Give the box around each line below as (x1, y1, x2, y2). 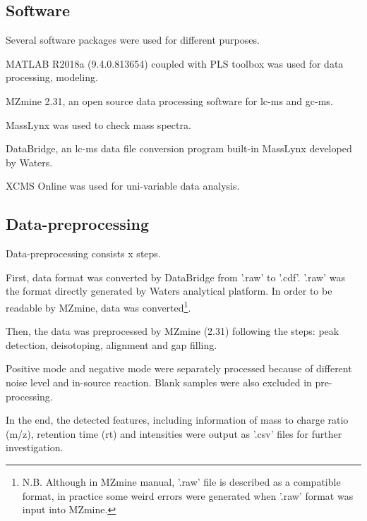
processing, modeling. (6, 70, 98, 85)
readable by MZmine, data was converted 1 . (6, 298, 191, 314)
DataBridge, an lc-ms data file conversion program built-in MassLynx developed (6, 141, 352, 156)
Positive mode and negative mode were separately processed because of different (6, 361, 352, 376)
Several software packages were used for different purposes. (6, 32, 260, 47)
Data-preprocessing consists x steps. (6, 246, 161, 261)
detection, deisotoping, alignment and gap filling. (6, 337, 217, 352)
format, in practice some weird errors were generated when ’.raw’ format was (22, 488, 354, 503)
